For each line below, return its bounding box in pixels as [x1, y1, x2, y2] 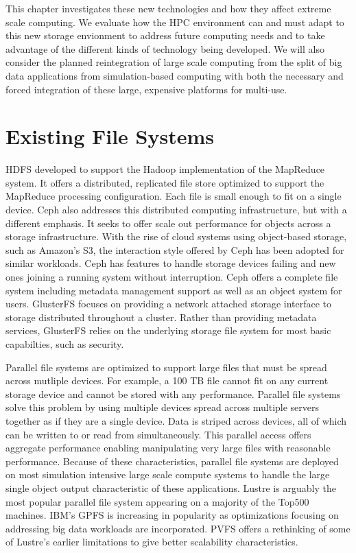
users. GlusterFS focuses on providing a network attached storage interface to [5, 296, 332, 311]
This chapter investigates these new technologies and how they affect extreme [5, 1, 331, 15]
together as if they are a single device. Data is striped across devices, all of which [5, 413, 347, 427]
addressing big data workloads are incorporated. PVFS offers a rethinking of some [5, 521, 351, 535]
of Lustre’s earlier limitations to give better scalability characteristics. [5, 534, 298, 549]
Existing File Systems [5, 122, 214, 150]
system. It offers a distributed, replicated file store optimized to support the [5, 175, 324, 189]
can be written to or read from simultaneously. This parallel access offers [5, 427, 311, 441]
